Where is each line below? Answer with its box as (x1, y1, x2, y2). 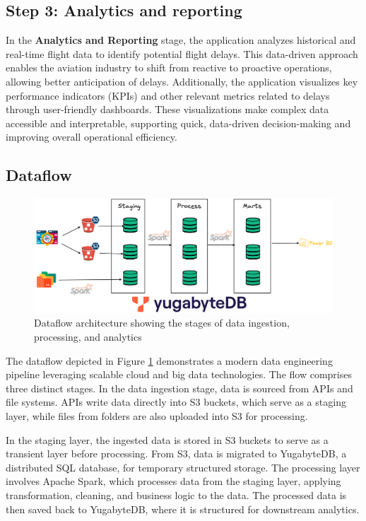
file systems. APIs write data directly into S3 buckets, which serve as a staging (6, 394, 346, 409)
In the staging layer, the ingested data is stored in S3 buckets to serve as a (6, 432, 329, 447)
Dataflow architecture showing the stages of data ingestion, (34, 315, 290, 330)
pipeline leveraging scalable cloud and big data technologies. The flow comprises (6, 367, 352, 382)
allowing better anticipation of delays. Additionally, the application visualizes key (6, 74, 358, 88)
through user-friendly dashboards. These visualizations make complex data (6, 102, 329, 117)
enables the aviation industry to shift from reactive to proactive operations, (6, 60, 332, 75)
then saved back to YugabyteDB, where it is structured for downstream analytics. (6, 501, 360, 516)
